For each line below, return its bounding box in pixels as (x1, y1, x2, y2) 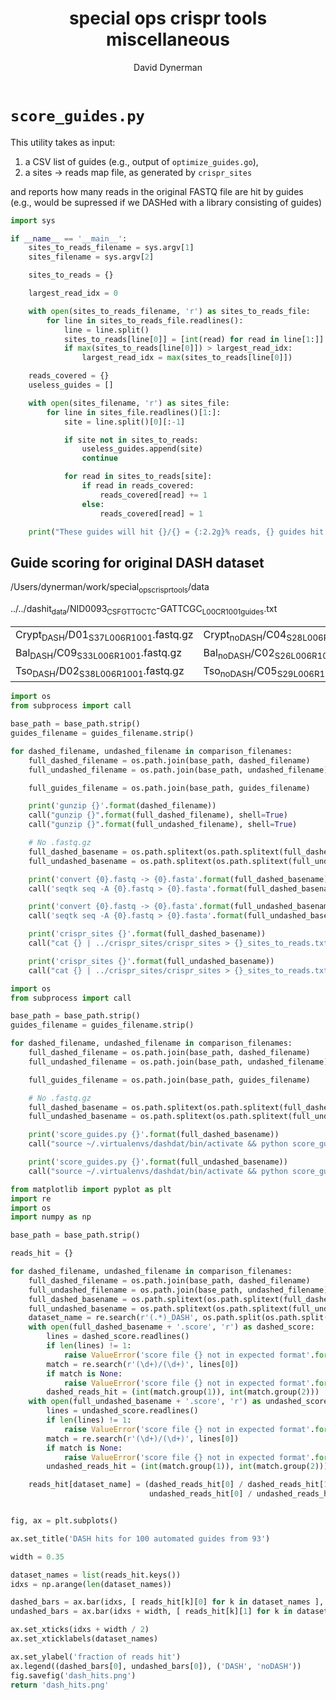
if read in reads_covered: (81, 481, 195, 491)
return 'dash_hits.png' (10, 1680, 110, 1690)
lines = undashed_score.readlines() (46, 1406, 199, 1416)
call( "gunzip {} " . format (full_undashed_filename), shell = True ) (28, 820, 298, 830)
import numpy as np (10, 1212, 92, 1222)
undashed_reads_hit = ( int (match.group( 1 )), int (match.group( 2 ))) (46, 1462, 329, 1472)
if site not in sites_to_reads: (63, 435, 199, 445)
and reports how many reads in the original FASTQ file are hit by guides (10, 185, 304, 197)
